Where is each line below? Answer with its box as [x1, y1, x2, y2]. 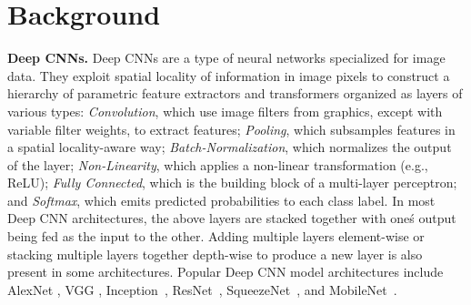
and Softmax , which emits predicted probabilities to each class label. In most [7, 190, 436, 209]
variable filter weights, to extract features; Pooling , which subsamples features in [7, 119, 456, 138]
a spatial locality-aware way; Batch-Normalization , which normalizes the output [7, 137, 452, 157]
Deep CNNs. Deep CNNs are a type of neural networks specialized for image [7, 48, 446, 67]
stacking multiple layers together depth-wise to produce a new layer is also [7, 244, 423, 263]
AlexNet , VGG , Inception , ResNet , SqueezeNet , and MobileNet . [7, 280, 397, 299]
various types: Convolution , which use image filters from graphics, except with [7, 101, 443, 120]
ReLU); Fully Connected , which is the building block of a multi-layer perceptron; [7, 173, 457, 192]
